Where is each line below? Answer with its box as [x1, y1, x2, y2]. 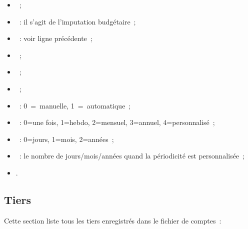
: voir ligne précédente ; [19, 33, 92, 43]
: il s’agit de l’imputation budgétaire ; [19, 16, 136, 26]
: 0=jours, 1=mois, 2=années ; [19, 133, 114, 144]
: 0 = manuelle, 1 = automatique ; [19, 100, 131, 110]
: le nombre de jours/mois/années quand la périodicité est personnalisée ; [19, 150, 244, 161]
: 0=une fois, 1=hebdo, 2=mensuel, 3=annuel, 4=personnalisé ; [19, 117, 215, 127]
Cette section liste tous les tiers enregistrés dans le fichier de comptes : [4, 215, 221, 225]
